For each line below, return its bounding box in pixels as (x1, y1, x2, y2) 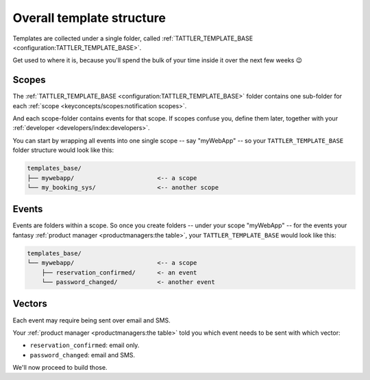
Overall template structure (12, 10, 166, 25)
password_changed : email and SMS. (29, 351, 136, 359)
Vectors (12, 298, 47, 309)
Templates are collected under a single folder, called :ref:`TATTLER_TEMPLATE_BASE (12, 34, 254, 42)
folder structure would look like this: (12, 146, 114, 154)
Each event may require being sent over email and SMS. (12, 316, 171, 325)
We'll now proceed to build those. (12, 364, 108, 372)
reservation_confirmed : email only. (29, 341, 140, 349)
